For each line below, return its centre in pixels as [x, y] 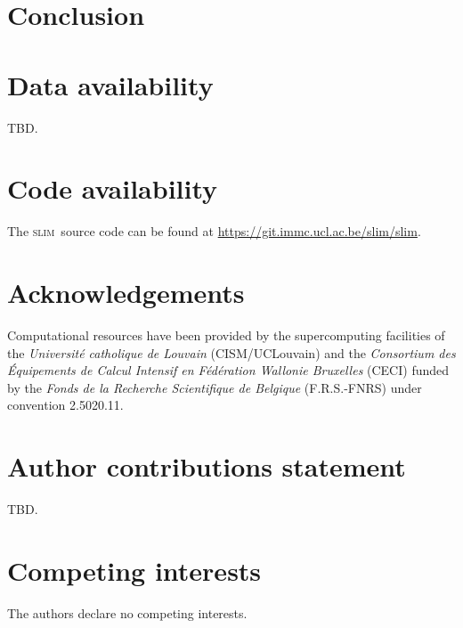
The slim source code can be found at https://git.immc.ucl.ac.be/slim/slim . [214, 231]
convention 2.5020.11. [65, 405]
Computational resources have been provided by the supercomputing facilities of [226, 334]
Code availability [113, 188]
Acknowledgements [126, 292]
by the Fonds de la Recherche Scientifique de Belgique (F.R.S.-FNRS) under [215, 387]
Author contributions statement [207, 466]
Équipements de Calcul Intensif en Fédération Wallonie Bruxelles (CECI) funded [228, 370]
